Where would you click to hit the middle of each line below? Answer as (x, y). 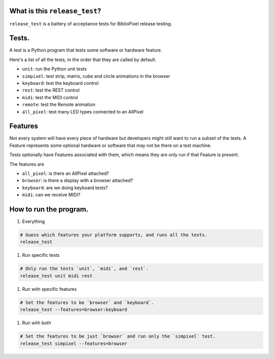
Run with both (37, 323)
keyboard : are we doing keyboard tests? (65, 188)
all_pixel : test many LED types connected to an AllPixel (83, 111)
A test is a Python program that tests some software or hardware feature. (86, 50)
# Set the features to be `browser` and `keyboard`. (87, 302)
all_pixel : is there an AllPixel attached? (65, 173)
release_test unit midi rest (56, 276)
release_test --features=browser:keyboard (74, 310)
